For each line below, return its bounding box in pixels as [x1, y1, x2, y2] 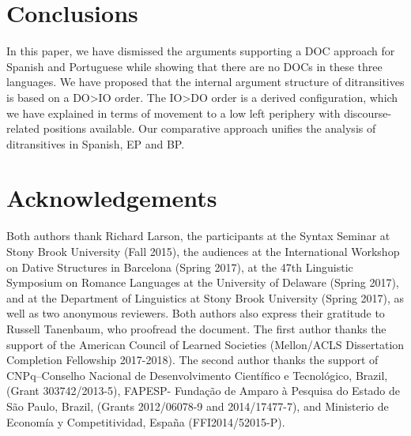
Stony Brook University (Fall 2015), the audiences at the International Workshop [6, 243, 400, 259]
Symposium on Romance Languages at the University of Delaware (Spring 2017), [6, 274, 399, 291]
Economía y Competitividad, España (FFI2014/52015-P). [6, 413, 285, 430]
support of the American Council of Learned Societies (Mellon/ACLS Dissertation [6, 336, 405, 352]
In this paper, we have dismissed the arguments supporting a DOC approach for [6, 43, 395, 59]
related [6, 120, 40, 137]
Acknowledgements [6, 182, 217, 214]
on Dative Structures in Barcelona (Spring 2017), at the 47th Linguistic [6, 258, 353, 275]
